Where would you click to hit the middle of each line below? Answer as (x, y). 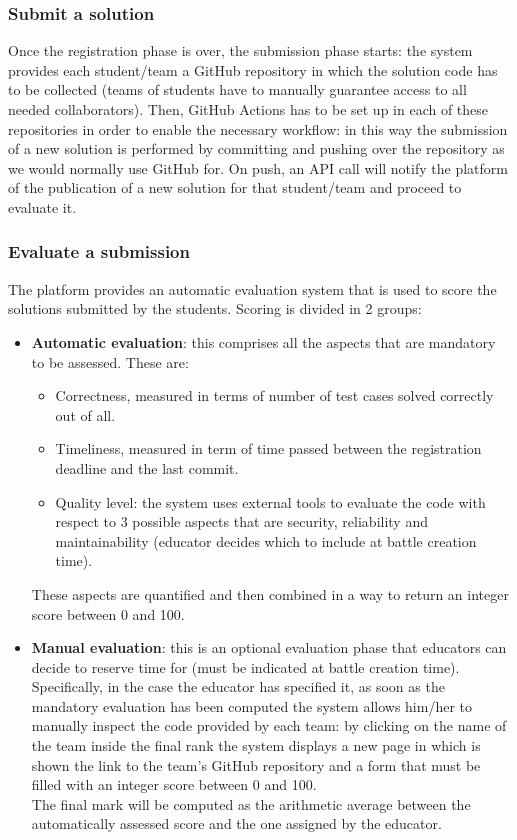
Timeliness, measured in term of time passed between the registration (268, 448)
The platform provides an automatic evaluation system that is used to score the (252, 288)
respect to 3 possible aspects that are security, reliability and (241, 521)
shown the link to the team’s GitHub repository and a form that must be (256, 764)
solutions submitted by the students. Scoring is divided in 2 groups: (215, 308)
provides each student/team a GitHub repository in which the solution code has (253, 69)
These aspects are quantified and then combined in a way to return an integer (270, 593)
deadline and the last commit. (147, 467)
